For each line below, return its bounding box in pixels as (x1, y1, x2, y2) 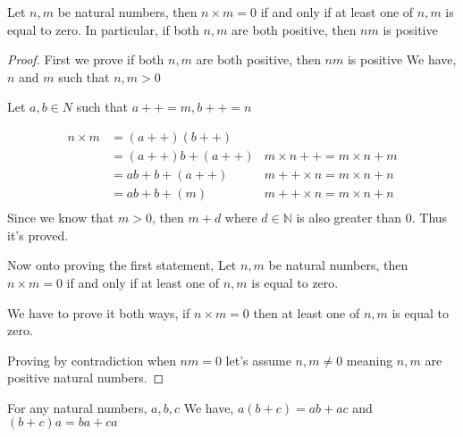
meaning (346, 350, 393, 369)
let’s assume (225, 350, 291, 369)
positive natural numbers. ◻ (7, 368, 164, 387)
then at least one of (253, 303, 360, 322)
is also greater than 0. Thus (296, 208, 448, 227)
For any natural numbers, (7, 398, 147, 416)
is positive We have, (347, 50, 457, 69)
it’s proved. (7, 225, 69, 244)
